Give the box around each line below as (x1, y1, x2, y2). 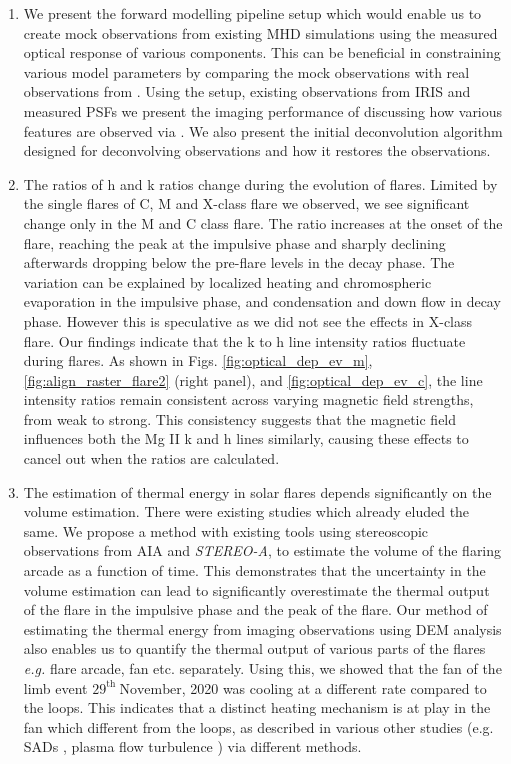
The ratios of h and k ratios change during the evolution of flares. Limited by (23, 173, 498, 194)
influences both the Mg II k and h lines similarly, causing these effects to (23, 428, 469, 449)
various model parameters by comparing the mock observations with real (23, 61, 470, 82)
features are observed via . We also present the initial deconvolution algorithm (23, 120, 503, 141)
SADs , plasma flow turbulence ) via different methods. (23, 736, 362, 757)
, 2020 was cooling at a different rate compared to (181, 677, 487, 698)
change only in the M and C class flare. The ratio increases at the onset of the (23, 212, 503, 233)
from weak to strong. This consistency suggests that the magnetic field (23, 408, 457, 429)
